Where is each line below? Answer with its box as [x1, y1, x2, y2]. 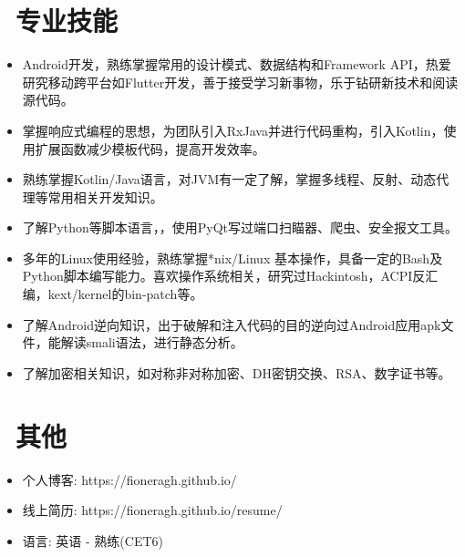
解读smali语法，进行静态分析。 [60, 333, 243, 352]
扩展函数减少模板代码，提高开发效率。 [35, 139, 265, 158]
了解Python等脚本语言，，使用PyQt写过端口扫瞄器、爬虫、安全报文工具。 [22, 218, 458, 237]
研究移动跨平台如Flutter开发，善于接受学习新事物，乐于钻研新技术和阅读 [22, 72, 459, 91]
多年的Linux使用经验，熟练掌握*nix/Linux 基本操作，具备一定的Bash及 [22, 248, 443, 267]
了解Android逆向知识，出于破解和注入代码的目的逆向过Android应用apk [22, 315, 441, 334]
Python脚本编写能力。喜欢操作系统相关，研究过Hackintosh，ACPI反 [22, 266, 426, 285]
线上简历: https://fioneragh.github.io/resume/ [22, 500, 283, 520]
